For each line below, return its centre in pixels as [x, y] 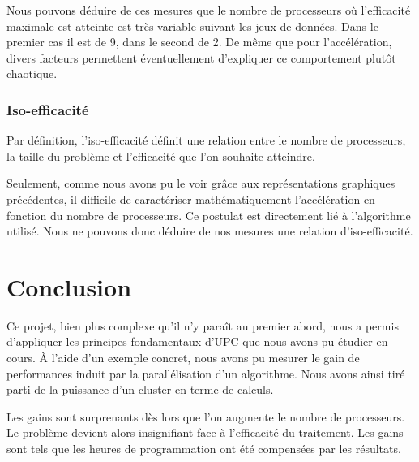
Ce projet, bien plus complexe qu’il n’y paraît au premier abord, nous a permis [203, 325]
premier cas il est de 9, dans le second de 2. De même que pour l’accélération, [199, 42]
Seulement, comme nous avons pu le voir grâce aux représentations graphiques [201, 183]
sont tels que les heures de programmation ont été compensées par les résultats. [204, 449]
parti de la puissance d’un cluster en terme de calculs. [140, 389]
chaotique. [32, 73]
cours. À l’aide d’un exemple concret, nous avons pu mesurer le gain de [183, 358]
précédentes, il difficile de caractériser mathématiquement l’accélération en [191, 199]
